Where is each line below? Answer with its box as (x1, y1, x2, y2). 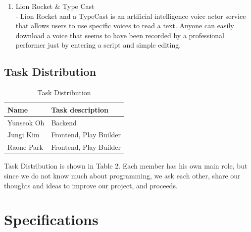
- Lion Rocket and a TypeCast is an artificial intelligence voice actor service (15, 10, 246, 21)
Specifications (4, 209, 99, 230)
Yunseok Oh (7, 117, 45, 127)
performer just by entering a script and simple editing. (15, 40, 181, 50)
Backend (51, 117, 77, 127)
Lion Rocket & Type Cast (15, 1, 95, 11)
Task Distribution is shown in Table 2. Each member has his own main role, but (4, 161, 248, 171)
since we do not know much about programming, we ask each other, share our (4, 170, 241, 180)
